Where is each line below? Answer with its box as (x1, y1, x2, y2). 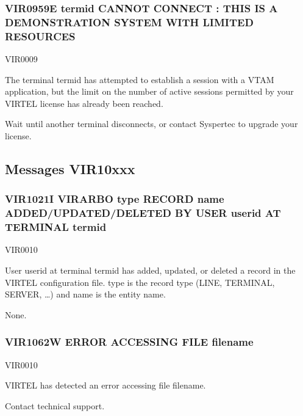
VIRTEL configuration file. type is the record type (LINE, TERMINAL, (5, 276, 275, 288)
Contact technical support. (5, 399, 105, 412)
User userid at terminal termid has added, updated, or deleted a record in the (5, 264, 296, 277)
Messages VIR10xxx (5, 159, 135, 178)
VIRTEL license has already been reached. (5, 97, 163, 109)
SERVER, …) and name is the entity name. (5, 288, 166, 301)
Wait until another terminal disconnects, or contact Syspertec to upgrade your (5, 117, 298, 130)
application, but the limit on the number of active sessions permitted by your (5, 85, 294, 98)
